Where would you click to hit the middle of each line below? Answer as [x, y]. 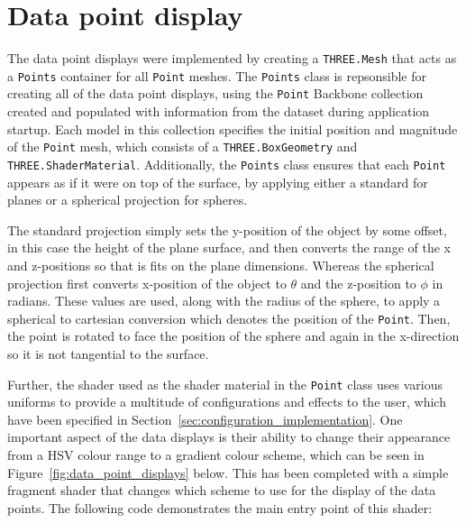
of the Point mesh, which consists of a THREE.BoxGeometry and [183, 147]
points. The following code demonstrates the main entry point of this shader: [220, 507]
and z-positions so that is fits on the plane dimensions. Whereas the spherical [221, 265]
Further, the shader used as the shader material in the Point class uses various [225, 384]
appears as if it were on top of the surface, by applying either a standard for [218, 182]
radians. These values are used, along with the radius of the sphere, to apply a [224, 301]
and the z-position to [358, 283]
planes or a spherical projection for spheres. [128, 200]
